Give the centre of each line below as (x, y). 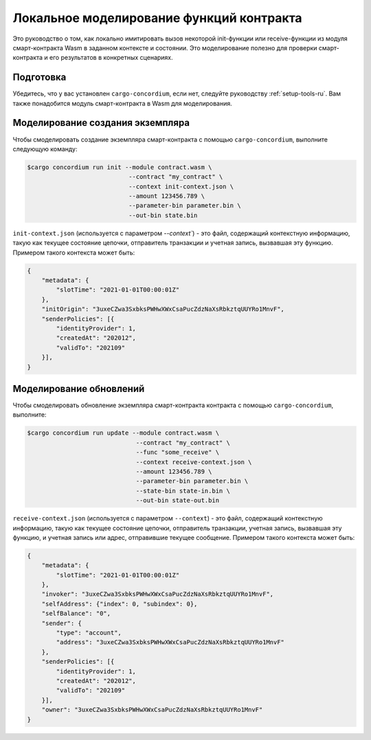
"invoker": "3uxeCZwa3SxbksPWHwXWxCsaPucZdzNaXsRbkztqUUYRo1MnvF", (158, 594)
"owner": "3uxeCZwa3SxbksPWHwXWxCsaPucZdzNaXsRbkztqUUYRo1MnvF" (152, 710)
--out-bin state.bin (163, 215)
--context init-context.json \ (181, 186)
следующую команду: (45, 149)
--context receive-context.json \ (194, 462)
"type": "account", (89, 633)
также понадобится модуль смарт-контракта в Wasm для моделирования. (123, 103)
